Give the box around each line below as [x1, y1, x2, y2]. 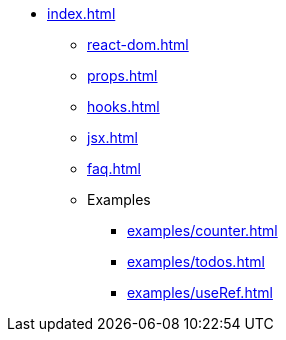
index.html [47, 5, 116, 22]
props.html [87, 67, 158, 84]
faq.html [87, 160, 141, 177]
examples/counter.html [127, 222, 278, 239]
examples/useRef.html [127, 284, 273, 301]
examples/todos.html [127, 253, 265, 270]
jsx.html [87, 129, 138, 146]
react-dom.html [87, 36, 189, 53]
